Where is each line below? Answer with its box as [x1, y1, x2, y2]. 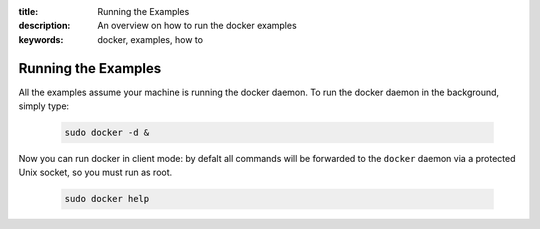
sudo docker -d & [64, 127, 150, 139]
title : [18, 6, 39, 17]
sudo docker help [64, 193, 150, 205]
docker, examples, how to [97, 33, 204, 45]
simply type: [18, 100, 70, 112]
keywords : [18, 33, 64, 45]
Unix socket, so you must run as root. [18, 166, 173, 179]
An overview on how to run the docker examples [97, 20, 297, 32]
